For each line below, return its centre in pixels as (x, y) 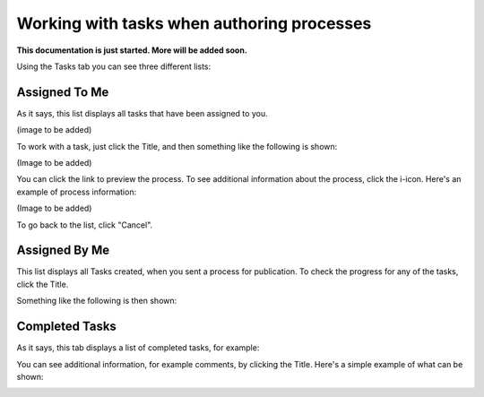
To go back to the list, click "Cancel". (85, 225)
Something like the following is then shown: (97, 301)
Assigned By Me (63, 250)
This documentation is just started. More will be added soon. (132, 50)
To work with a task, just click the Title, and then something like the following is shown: (177, 146)
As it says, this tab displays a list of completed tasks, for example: (138, 348)
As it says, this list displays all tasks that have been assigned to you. (142, 113)
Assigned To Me (63, 92)
